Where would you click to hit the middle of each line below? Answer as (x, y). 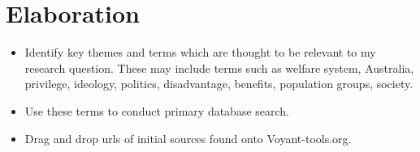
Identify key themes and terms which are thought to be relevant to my (200, 52)
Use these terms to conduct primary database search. (157, 110)
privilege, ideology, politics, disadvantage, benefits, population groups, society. (219, 84)
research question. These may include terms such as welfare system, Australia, (219, 68)
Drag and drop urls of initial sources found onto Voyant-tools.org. (188, 138)
